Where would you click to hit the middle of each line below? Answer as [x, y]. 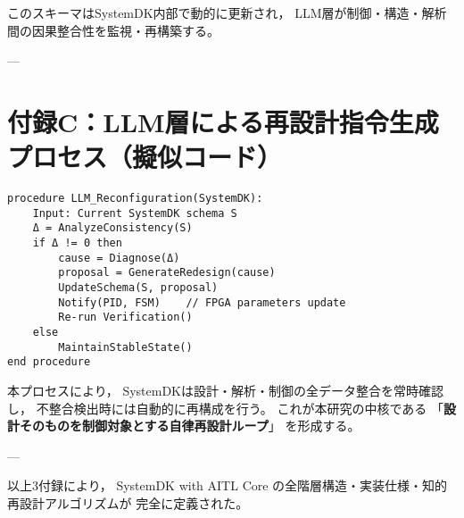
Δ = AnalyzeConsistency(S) [112, 228]
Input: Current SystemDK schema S [135, 213]
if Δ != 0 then [77, 243]
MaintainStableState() [125, 347]
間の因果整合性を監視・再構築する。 [113, 30]
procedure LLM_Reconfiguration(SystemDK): [135, 199]
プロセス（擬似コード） [145, 157]
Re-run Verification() [125, 317]
